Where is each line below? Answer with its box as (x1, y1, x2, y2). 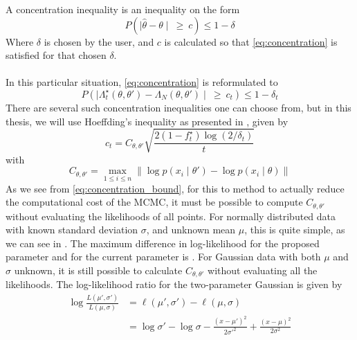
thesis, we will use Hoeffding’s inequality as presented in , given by (6, 114, 289, 128)
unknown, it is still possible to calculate (14, 262, 183, 277)
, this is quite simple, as (244, 222, 345, 237)
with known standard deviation (6, 222, 138, 237)
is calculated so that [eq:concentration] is (164, 34, 338, 48)
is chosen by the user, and (44, 34, 154, 48)
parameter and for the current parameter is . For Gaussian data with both (6, 249, 321, 264)
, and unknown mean (146, 222, 236, 237)
